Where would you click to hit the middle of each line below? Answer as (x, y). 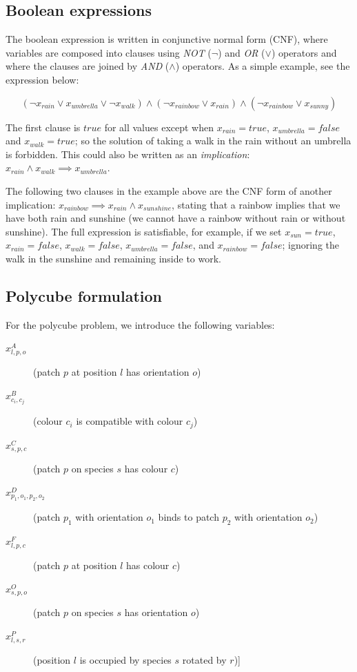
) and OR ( (242, 52)
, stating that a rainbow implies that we (256, 204)
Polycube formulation (84, 295)
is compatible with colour (130, 421)
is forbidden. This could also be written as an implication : (128, 154)
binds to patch (188, 517)
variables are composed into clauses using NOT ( (109, 52)
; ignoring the (311, 245)
